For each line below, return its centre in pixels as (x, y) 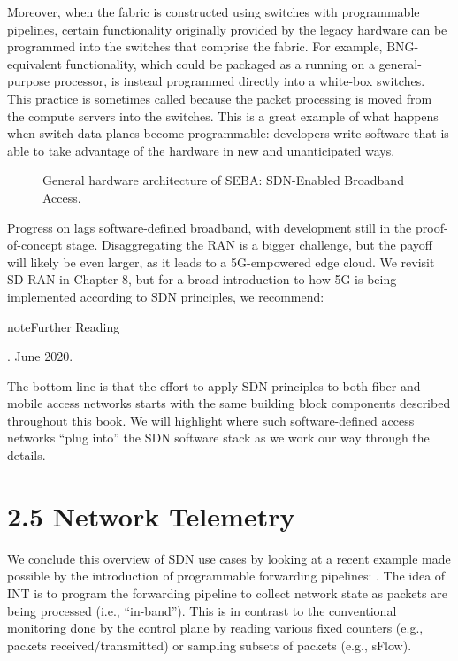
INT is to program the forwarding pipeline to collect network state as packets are (227, 592)
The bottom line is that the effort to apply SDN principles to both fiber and (214, 385)
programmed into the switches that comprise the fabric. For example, (195, 46)
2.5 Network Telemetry (151, 515)
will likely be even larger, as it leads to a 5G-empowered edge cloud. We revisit (221, 261)
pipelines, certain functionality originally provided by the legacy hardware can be (227, 29)
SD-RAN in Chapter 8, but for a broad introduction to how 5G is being (202, 279)
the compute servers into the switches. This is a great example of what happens (223, 115)
